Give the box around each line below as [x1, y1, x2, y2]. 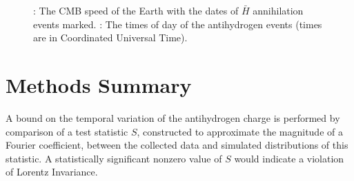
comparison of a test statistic [6, 124, 128, 138]
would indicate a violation [234, 151, 344, 165]
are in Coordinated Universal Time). [33, 30, 188, 45]
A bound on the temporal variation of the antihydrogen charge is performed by [6, 110, 340, 125]
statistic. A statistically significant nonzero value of [6, 151, 222, 165]
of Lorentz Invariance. [6, 164, 98, 179]
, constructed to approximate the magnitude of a [137, 124, 343, 138]
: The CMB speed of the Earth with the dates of [33, 3, 239, 17]
